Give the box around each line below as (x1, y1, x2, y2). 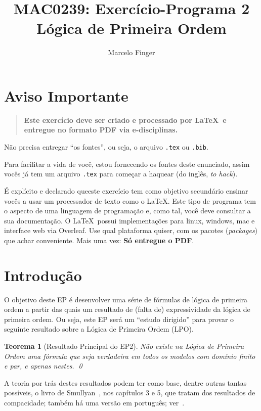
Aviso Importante (4, 85, 128, 106)
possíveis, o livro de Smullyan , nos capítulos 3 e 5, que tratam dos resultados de (4, 387, 255, 398)
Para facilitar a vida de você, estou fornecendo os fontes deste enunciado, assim (4, 158, 250, 169)
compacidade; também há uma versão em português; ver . (4, 397, 185, 407)
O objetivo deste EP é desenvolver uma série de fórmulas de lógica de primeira (4, 294, 248, 304)
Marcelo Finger (108, 47, 155, 58)
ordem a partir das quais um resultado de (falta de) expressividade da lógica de (4, 304, 250, 314)
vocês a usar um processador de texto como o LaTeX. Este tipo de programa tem (4, 195, 256, 206)
